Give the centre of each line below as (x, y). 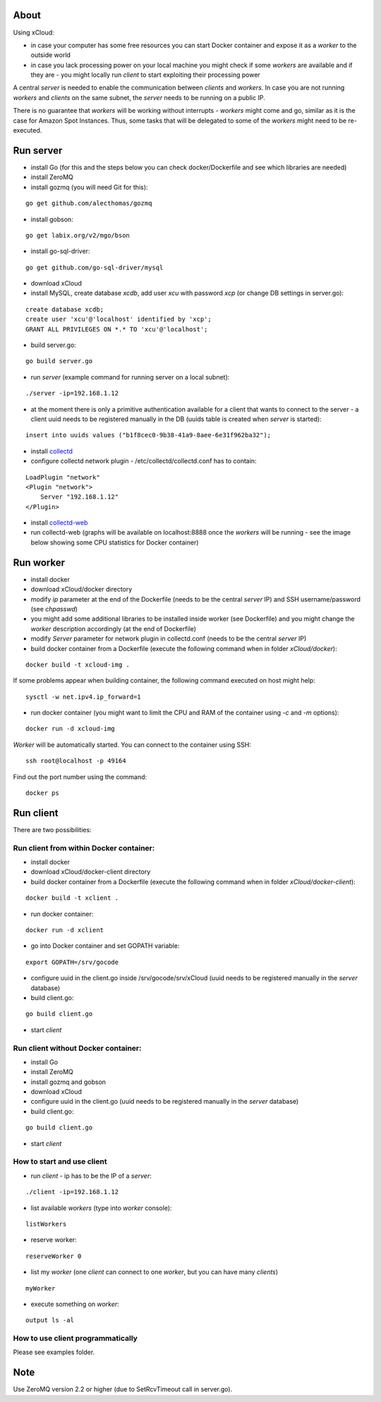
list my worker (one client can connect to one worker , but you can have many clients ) (155, 1272)
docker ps (42, 793)
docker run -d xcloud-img (71, 729)
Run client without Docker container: (77, 1048)
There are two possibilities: (52, 829)
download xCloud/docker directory (81, 590)
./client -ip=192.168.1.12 (72, 1192)
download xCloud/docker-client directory (91, 872)
